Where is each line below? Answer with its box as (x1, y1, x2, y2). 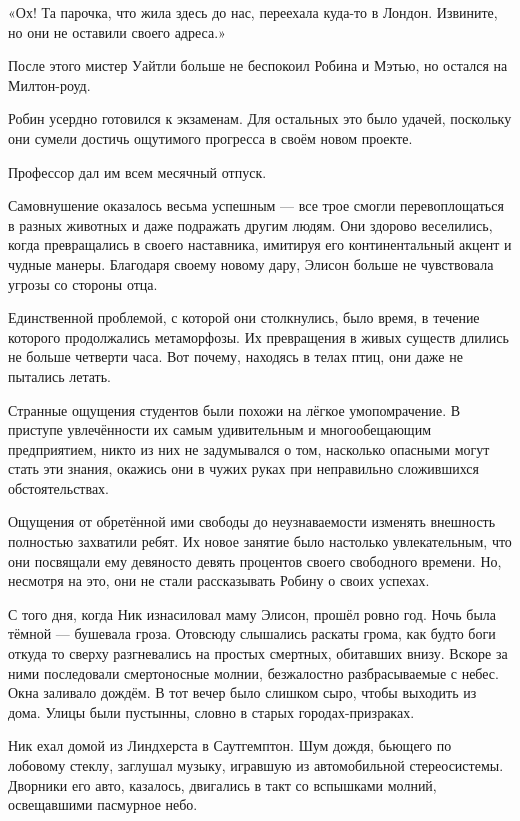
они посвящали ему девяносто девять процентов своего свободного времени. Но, (8, 550, 502, 571)
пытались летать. (8, 365, 111, 386)
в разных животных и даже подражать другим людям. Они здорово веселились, (8, 214, 493, 235)
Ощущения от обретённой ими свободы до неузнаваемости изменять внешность (8, 511, 496, 532)
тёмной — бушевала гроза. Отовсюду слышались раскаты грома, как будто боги (8, 623, 496, 644)
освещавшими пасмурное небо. (8, 794, 198, 815)
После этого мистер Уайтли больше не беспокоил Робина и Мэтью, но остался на (8, 55, 508, 76)
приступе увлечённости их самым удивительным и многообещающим (8, 419, 431, 440)
